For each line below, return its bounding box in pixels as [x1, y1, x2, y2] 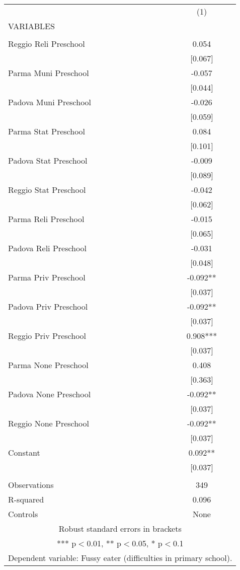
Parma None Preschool [8, 359, 89, 371]
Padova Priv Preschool [8, 301, 88, 312]
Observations [8, 479, 54, 490]
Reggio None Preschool [8, 417, 90, 429]
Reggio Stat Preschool [8, 184, 86, 195]
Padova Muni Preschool [8, 96, 92, 108]
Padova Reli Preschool [8, 242, 87, 254]
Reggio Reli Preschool [8, 38, 85, 49]
